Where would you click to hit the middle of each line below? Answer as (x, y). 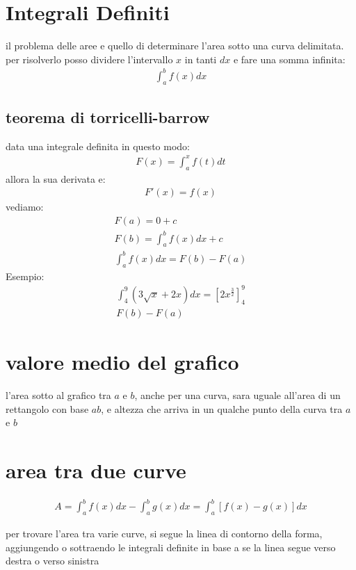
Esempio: (25, 276)
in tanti (201, 59)
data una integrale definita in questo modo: (98, 146)
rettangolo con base (47, 408)
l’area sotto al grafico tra (58, 394)
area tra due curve (96, 470)
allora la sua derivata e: (56, 178)
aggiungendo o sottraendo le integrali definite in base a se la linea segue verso (171, 547)
